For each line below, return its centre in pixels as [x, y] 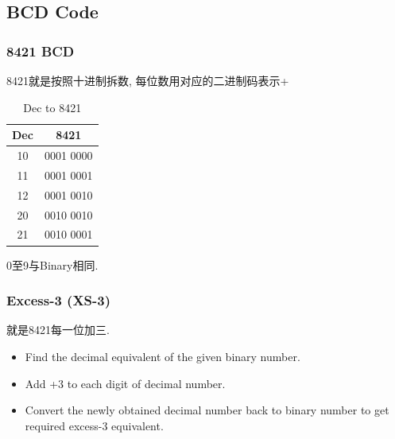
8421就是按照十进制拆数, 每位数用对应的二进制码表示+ [148, 80]
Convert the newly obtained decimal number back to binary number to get [207, 410]
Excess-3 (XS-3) [59, 300]
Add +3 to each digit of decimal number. [125, 383]
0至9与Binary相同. [52, 264]
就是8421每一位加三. [58, 330]
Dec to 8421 [52, 107]
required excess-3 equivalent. [94, 425]
